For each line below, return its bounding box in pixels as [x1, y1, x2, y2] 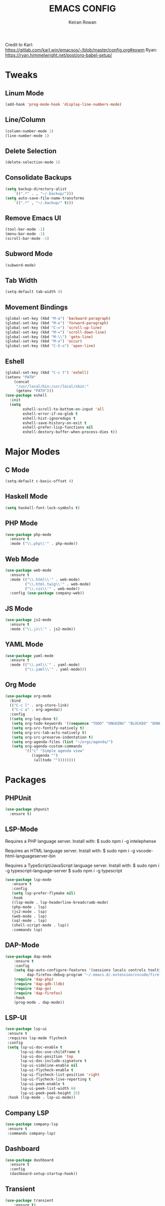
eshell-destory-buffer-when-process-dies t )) [23, 430, 118, 434]
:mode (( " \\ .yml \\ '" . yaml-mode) [9, 662, 80, 667]
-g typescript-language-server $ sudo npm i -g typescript [5, 867, 122, 873]
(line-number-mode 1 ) [5, 133, 50, 138]
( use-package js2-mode [5, 618, 52, 622]
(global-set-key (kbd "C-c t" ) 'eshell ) [5, 370, 89, 375]
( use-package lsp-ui [5, 1026, 48, 1031]
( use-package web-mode [5, 568, 52, 573]
